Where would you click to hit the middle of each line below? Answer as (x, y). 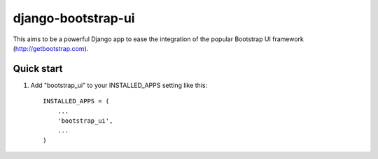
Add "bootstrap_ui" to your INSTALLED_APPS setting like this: (119, 85)
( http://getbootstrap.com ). (51, 48)
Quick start (38, 69)
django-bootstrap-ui (74, 18)
